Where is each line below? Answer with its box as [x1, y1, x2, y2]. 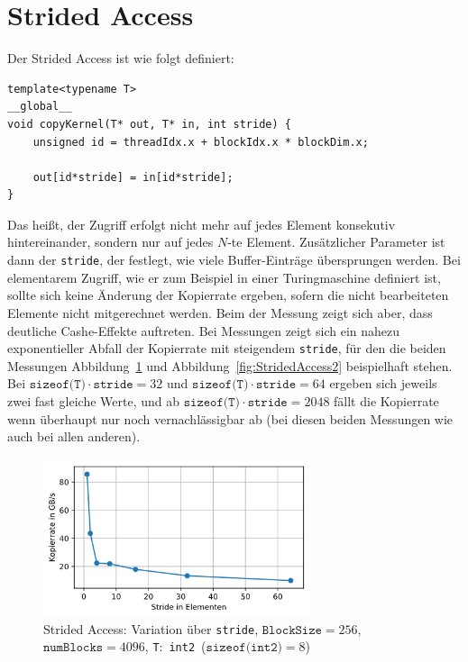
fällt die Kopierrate [334, 391, 439, 410]
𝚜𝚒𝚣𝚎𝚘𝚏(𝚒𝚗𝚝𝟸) [206, 641, 282, 655]
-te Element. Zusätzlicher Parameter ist [227, 232, 445, 251]
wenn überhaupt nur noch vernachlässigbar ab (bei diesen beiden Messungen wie [7, 409, 454, 428]
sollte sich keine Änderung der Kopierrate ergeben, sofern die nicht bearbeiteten [7, 286, 449, 304]
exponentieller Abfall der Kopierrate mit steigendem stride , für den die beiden [7, 339, 446, 358]
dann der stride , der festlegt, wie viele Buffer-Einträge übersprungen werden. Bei [7, 250, 461, 269]
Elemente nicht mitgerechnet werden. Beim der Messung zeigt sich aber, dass [7, 303, 433, 322]
